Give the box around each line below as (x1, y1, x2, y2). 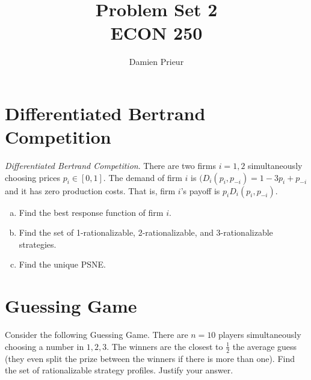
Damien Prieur (129, 55, 184, 68)
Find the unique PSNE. (19, 258, 106, 271)
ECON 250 (110, 20, 203, 45)
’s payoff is (180, 184, 220, 197)
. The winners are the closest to (106, 340, 223, 352)
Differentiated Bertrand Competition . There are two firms (5, 159, 216, 172)
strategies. (19, 237, 57, 250)
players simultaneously (218, 328, 301, 341)
